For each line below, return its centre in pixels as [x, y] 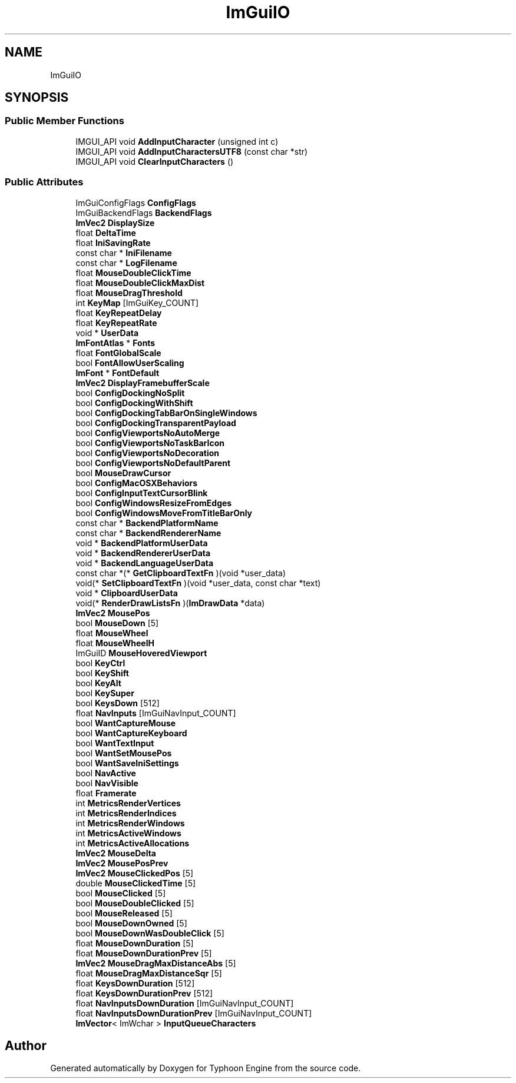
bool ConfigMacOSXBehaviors [137, 483]
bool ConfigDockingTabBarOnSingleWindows [166, 413]
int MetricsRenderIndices [126, 813]
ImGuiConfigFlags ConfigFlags [136, 202]
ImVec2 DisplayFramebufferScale [143, 383]
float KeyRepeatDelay [119, 313]
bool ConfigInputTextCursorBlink [142, 493]
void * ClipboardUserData [127, 593]
